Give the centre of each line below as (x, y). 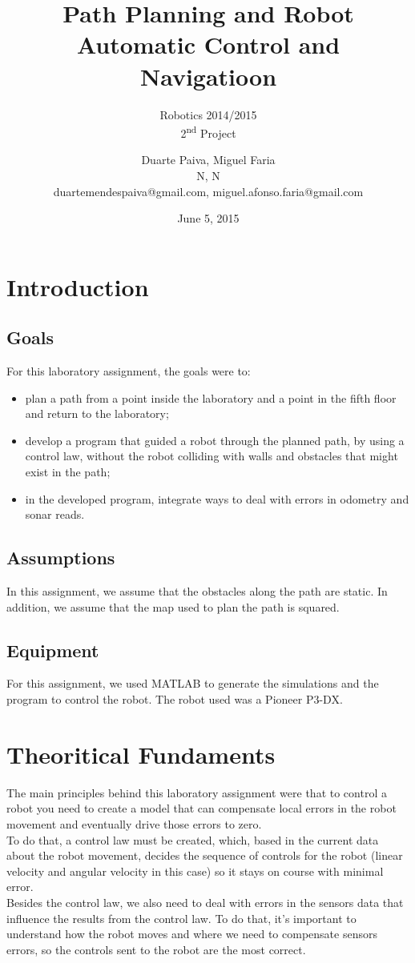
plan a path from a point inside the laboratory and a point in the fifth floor (211, 397)
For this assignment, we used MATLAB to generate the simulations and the (193, 683)
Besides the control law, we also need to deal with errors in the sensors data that (205, 902)
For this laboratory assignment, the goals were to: (129, 371)
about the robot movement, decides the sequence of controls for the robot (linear (205, 855)
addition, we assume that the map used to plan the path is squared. (173, 606)
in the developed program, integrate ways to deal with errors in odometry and (217, 498)
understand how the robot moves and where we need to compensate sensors (192, 934)
